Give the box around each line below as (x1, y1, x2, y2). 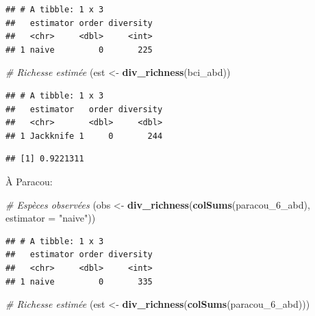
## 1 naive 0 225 (5, 44, 153, 55)
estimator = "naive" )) (5, 211, 96, 225)
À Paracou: (5, 174, 53, 188)
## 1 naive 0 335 (5, 276, 153, 287)
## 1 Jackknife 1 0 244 (5, 131, 163, 141)
